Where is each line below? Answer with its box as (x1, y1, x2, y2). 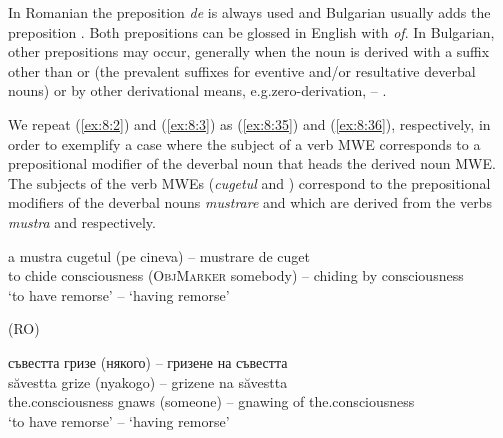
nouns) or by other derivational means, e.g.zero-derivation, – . (8, 80, 387, 101)
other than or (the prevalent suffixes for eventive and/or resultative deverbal (8, 60, 476, 81)
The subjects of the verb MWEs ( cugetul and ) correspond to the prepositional (8, 172, 491, 193)
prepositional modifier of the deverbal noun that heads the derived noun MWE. (8, 153, 496, 174)
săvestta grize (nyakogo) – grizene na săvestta (8, 371, 288, 392)
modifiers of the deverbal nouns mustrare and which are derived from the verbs (8, 192, 492, 213)
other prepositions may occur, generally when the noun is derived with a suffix (8, 41, 490, 62)
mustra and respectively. (8, 211, 156, 232)
